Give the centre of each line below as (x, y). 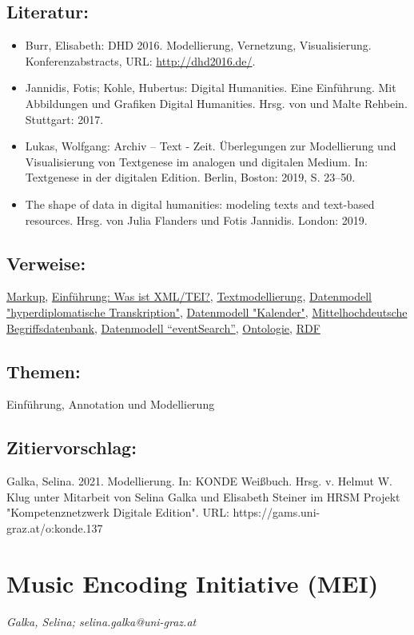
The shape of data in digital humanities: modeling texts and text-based (200, 204)
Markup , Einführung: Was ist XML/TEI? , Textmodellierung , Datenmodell (189, 296)
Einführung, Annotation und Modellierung (111, 404)
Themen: (44, 371)
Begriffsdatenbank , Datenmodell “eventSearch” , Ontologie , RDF (163, 327)
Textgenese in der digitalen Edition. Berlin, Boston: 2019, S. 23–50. (190, 177)
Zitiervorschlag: (72, 447)
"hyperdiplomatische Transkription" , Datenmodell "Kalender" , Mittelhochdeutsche (207, 312)
